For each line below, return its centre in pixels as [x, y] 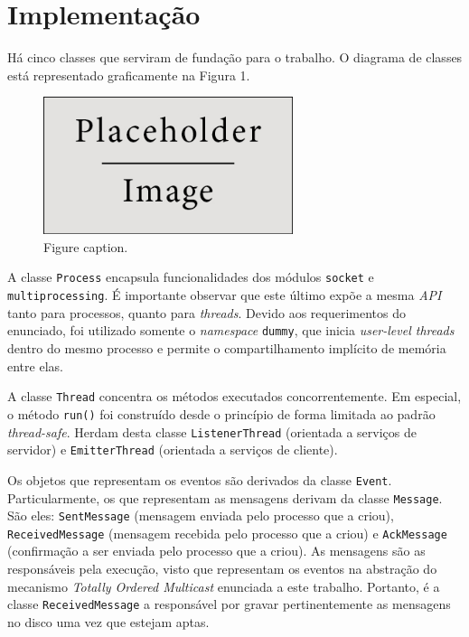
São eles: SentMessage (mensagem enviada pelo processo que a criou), [201, 515]
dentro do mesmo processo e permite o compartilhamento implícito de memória [227, 348]
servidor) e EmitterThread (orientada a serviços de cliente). [173, 450]
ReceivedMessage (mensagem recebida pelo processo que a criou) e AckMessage [227, 533]
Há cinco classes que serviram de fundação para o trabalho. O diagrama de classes [235, 57]
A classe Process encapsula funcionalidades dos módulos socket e [191, 277]
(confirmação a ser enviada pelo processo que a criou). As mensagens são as [216, 551]
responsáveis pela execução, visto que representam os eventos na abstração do [222, 569]
